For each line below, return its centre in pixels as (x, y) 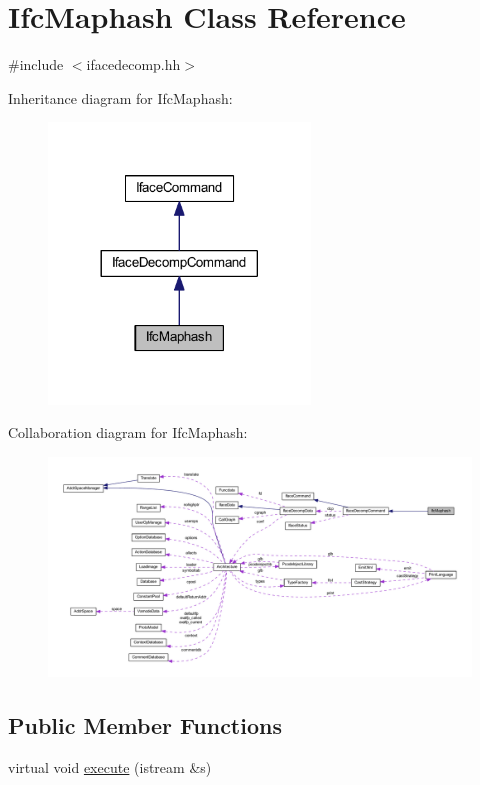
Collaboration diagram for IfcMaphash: (128, 432)
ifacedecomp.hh (133, 64)
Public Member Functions (145, 725)
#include (36, 64)
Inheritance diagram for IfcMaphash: (120, 97)
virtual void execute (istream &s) (110, 767)
